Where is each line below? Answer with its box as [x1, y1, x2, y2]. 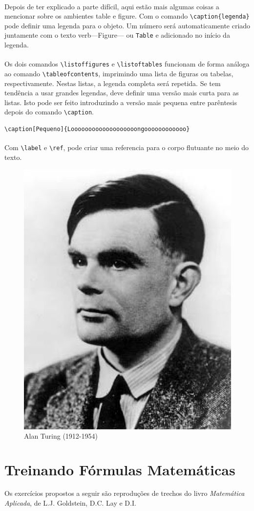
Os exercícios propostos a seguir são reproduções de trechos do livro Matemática [4, 488, 245, 498]
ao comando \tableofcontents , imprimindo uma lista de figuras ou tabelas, [4, 68, 233, 78]
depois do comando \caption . [4, 107, 94, 117]
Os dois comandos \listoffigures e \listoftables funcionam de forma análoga [4, 59, 250, 69]
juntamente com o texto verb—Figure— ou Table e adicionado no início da [4, 30, 230, 40]
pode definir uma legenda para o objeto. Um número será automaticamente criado [4, 20, 251, 30]
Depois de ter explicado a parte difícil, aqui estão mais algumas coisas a [4, 1, 219, 11]
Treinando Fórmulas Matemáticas [4, 459, 235, 479]
